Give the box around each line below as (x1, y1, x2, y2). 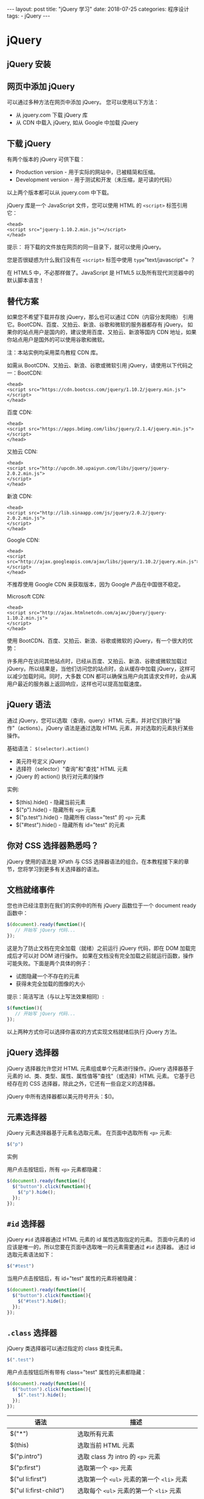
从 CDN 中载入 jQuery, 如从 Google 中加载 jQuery (15, 119, 139, 126)
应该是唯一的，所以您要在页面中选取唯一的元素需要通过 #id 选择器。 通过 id (7, 1244, 196, 1251)
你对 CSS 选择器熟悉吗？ (7, 841, 99, 851)
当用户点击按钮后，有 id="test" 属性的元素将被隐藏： (7, 1275, 139, 1282)
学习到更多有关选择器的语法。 (27, 865, 102, 873)
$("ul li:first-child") (10, 1486, 65, 1494)
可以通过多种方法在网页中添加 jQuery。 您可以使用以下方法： (7, 99, 159, 106)
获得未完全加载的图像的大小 (15, 980, 85, 988)
